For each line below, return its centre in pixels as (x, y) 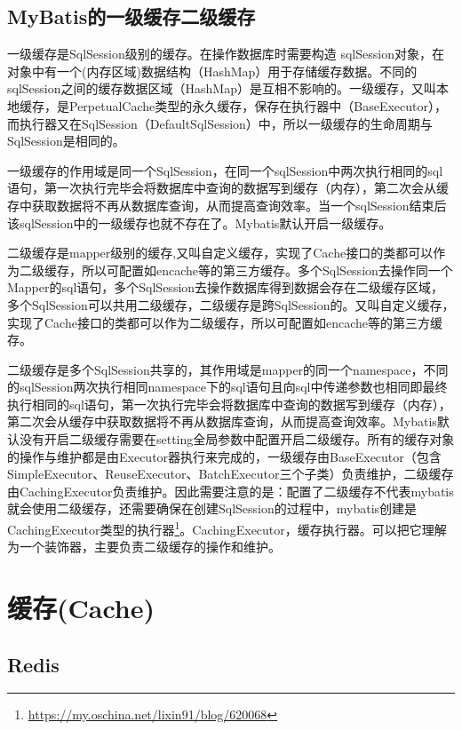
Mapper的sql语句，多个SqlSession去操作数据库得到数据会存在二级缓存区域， (226, 287)
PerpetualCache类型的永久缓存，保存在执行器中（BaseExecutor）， (258, 105)
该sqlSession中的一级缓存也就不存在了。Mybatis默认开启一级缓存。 (199, 222)
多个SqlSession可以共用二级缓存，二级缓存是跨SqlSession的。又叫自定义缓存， (231, 304)
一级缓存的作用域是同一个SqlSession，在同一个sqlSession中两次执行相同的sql (225, 170)
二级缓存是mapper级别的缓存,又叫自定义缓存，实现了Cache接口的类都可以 (220, 253)
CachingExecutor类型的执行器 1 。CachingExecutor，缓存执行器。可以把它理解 (227, 528)
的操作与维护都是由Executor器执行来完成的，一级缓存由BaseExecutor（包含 (224, 456)
